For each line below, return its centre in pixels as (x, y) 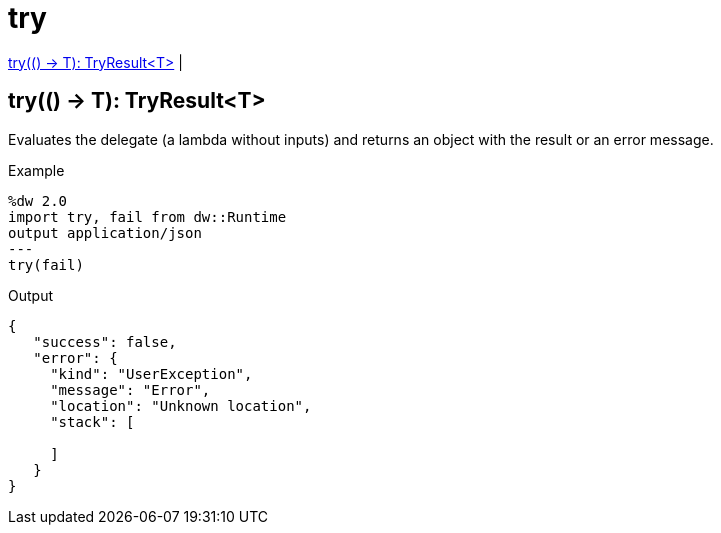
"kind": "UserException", (151, 373)
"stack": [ (92, 421)
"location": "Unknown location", (181, 405)
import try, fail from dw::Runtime (147, 216)
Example (36, 170)
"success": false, (105, 341)
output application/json (105, 232)
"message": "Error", (130, 389)
